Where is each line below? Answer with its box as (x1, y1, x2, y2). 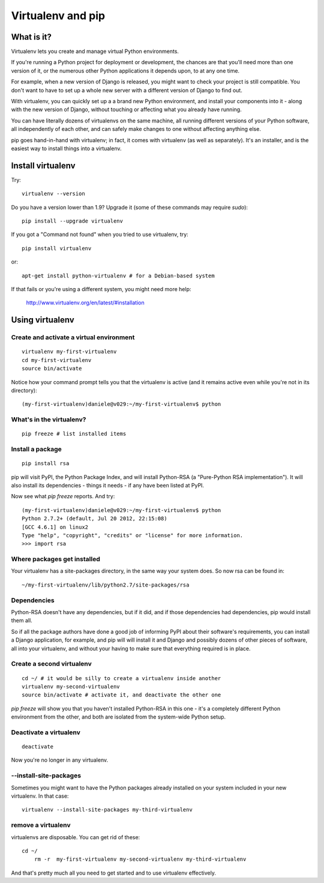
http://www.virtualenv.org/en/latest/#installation (26, 299, 145, 306)
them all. (11, 617, 32, 624)
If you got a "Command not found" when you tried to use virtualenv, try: (11, 231, 188, 238)
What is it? (11, 32, 52, 42)
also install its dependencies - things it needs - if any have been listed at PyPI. (11, 482, 204, 489)
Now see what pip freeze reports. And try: (11, 493, 115, 500)
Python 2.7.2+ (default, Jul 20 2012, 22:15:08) (22, 515, 167, 522)
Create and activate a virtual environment (11, 333, 135, 342)
